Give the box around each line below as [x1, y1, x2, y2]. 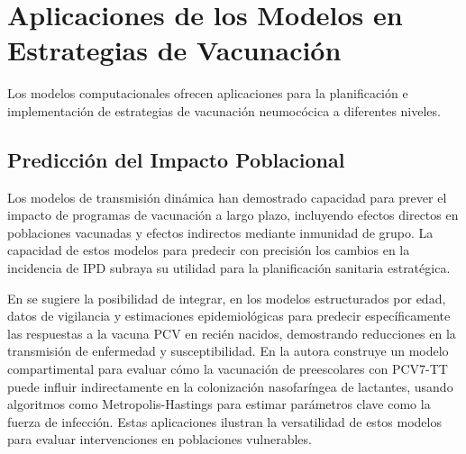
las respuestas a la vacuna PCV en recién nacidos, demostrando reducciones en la [7, 323, 456, 342]
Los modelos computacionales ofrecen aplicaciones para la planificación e [7, 84, 408, 103]
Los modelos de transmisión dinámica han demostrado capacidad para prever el [7, 187, 447, 206]
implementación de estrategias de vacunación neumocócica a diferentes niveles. [7, 101, 441, 120]
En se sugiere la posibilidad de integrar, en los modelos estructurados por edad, [7, 288, 446, 307]
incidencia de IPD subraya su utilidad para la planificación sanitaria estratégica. [7, 259, 451, 277]
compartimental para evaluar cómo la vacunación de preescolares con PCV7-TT [7, 359, 448, 378]
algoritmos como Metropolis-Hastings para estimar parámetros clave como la [7, 395, 431, 413]
